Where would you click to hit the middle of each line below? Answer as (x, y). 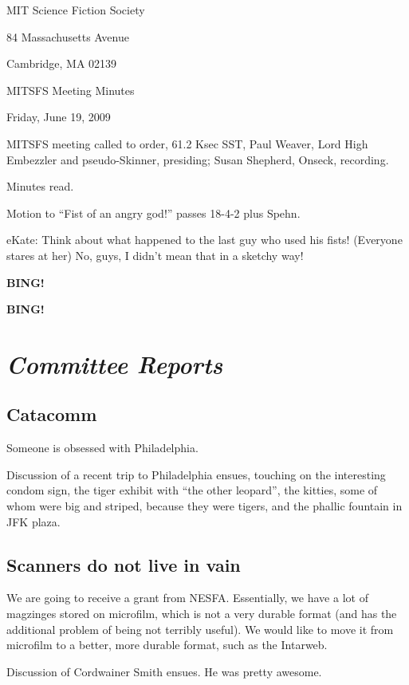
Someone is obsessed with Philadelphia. (102, 448)
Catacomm (52, 414)
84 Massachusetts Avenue (68, 36)
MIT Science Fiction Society (76, 10)
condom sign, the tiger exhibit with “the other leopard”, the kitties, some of (192, 490)
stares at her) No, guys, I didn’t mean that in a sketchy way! (155, 255)
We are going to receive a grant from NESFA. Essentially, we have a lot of (187, 598)
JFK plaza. (33, 521)
